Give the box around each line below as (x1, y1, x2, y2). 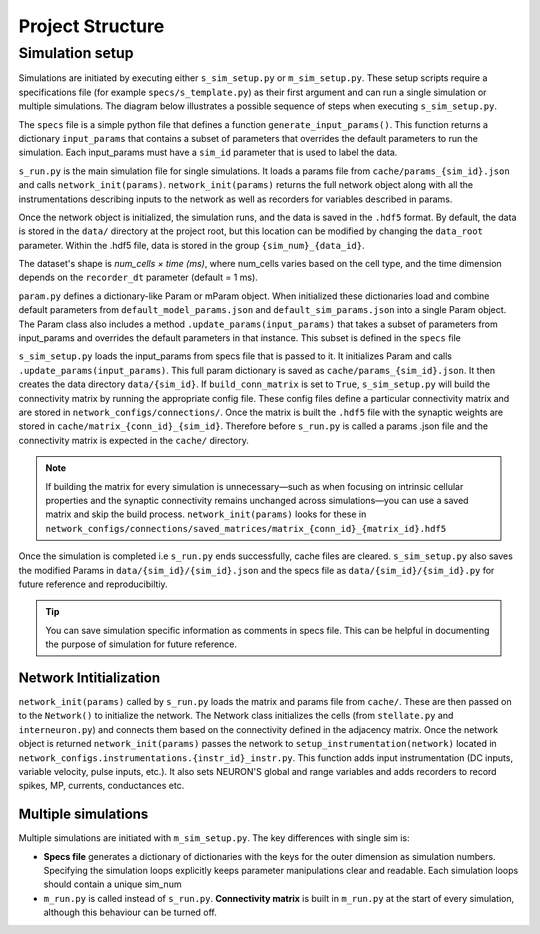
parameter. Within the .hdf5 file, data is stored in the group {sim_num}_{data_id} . (18, 239, 365, 251)
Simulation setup (18, 44, 134, 62)
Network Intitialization (18, 669, 160, 686)
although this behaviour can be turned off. (43, 906, 217, 919)
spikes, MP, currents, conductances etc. (18, 780, 185, 792)
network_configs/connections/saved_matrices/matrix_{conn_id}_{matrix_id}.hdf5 (45, 523, 447, 534)
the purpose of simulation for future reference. (45, 638, 238, 650)
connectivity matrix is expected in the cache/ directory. (18, 434, 249, 446)
